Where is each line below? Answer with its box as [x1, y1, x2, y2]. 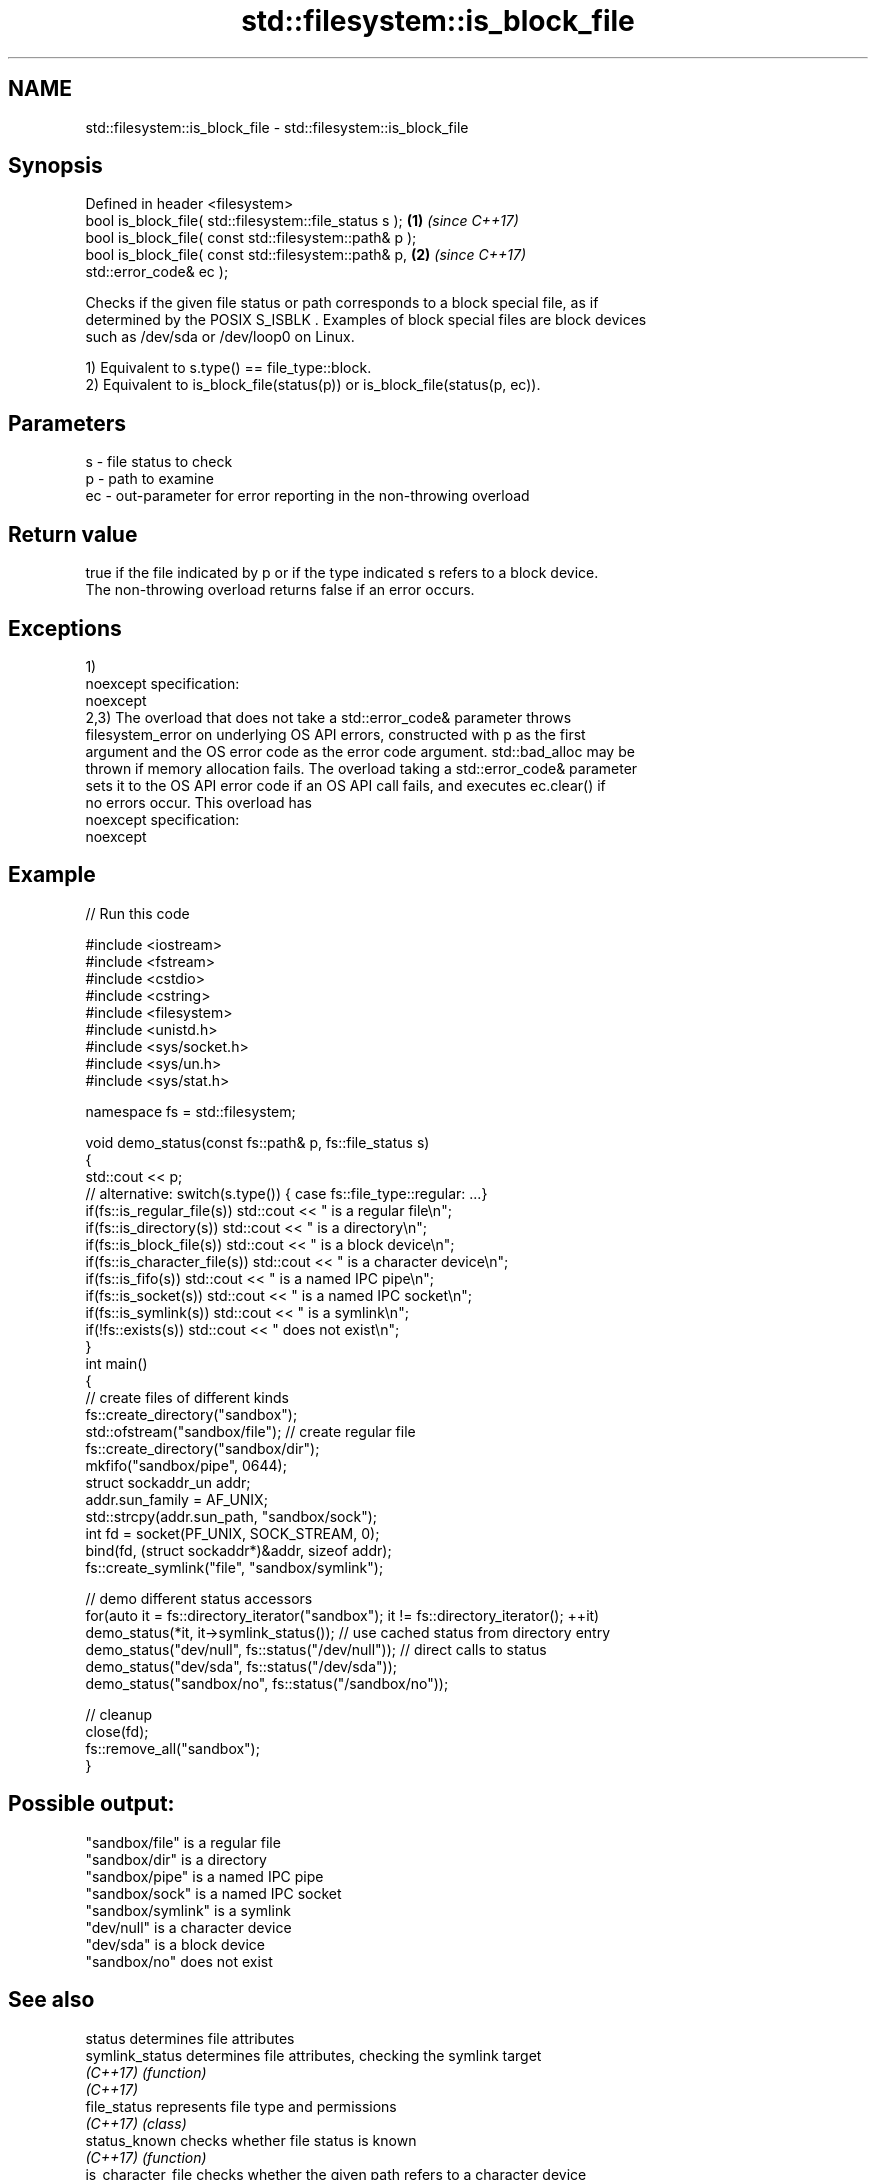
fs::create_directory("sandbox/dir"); [85, 1439, 320, 1457]
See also [8, 1987, 95, 2013]
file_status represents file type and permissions [85, 2097, 397, 2115]
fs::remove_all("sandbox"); [85, 1739, 260, 1757]
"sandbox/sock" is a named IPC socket [85, 1884, 342, 1902]
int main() [85, 1354, 148, 1372]
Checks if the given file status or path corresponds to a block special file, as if [85, 294, 599, 312]
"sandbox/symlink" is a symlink [85, 1901, 291, 1919]
